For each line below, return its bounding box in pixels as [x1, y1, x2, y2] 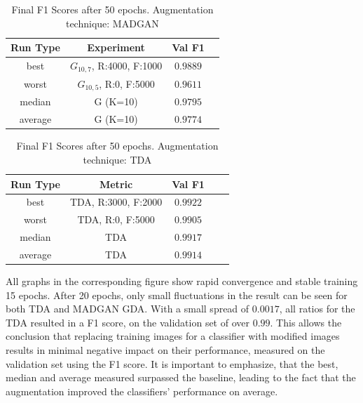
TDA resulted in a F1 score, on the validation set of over [6, 315, 249, 329]
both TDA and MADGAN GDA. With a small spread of [6, 301, 249, 316]
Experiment [87, 40, 145, 55]
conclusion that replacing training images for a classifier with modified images [6, 329, 340, 343]
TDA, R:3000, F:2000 [69, 194, 163, 209]
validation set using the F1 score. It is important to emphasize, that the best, [6, 356, 338, 371]
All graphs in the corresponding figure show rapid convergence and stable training [6, 274, 358, 289]
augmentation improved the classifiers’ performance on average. [6, 383, 278, 398]
